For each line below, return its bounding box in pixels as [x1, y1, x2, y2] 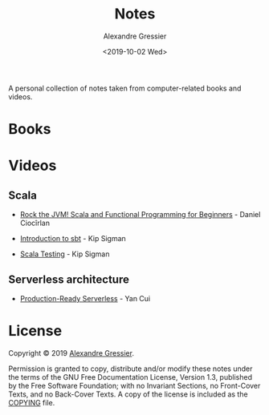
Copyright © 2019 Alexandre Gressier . [8, 348, 135, 357]
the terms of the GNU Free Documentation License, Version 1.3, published [8, 372, 253, 381]
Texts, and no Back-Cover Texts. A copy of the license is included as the [8, 389, 248, 399]
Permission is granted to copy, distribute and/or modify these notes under [8, 364, 253, 373]
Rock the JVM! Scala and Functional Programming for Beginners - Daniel [19, 210, 261, 220]
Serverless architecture [8, 272, 130, 286]
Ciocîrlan [19, 218, 51, 228]
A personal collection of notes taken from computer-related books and [8, 83, 242, 93]
